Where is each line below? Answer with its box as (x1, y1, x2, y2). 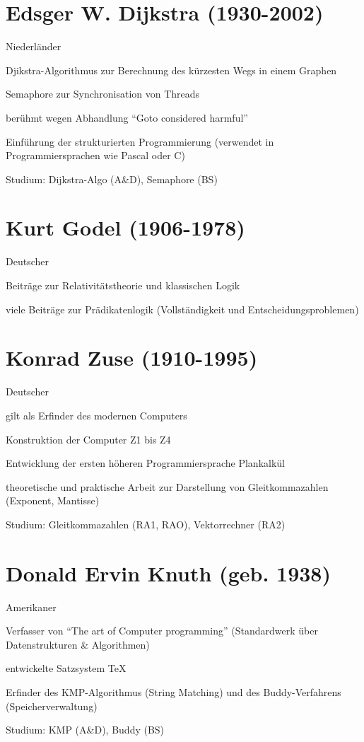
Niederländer (6, 39, 61, 54)
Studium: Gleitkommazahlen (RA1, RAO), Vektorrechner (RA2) (6, 516, 286, 531)
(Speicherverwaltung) (6, 698, 98, 713)
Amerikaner (6, 599, 57, 614)
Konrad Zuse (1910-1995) (6, 343, 258, 372)
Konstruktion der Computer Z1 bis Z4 (6, 431, 171, 446)
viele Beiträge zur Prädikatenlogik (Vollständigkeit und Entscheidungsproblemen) (6, 301, 359, 316)
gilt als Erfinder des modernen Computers (6, 407, 187, 422)
